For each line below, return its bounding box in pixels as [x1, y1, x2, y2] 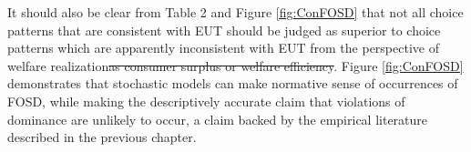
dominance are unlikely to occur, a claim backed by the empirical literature [7, 109, 428, 128]
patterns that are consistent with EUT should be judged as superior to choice [7, 20, 441, 39]
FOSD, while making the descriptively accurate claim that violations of [7, 91, 405, 110]
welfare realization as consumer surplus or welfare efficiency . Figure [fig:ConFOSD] [7, 56, 464, 75]
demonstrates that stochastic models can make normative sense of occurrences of [7, 74, 458, 93]
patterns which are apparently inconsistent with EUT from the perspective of [7, 38, 439, 57]
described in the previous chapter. [7, 127, 197, 147]
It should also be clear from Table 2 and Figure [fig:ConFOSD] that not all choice [7, 3, 464, 21]
